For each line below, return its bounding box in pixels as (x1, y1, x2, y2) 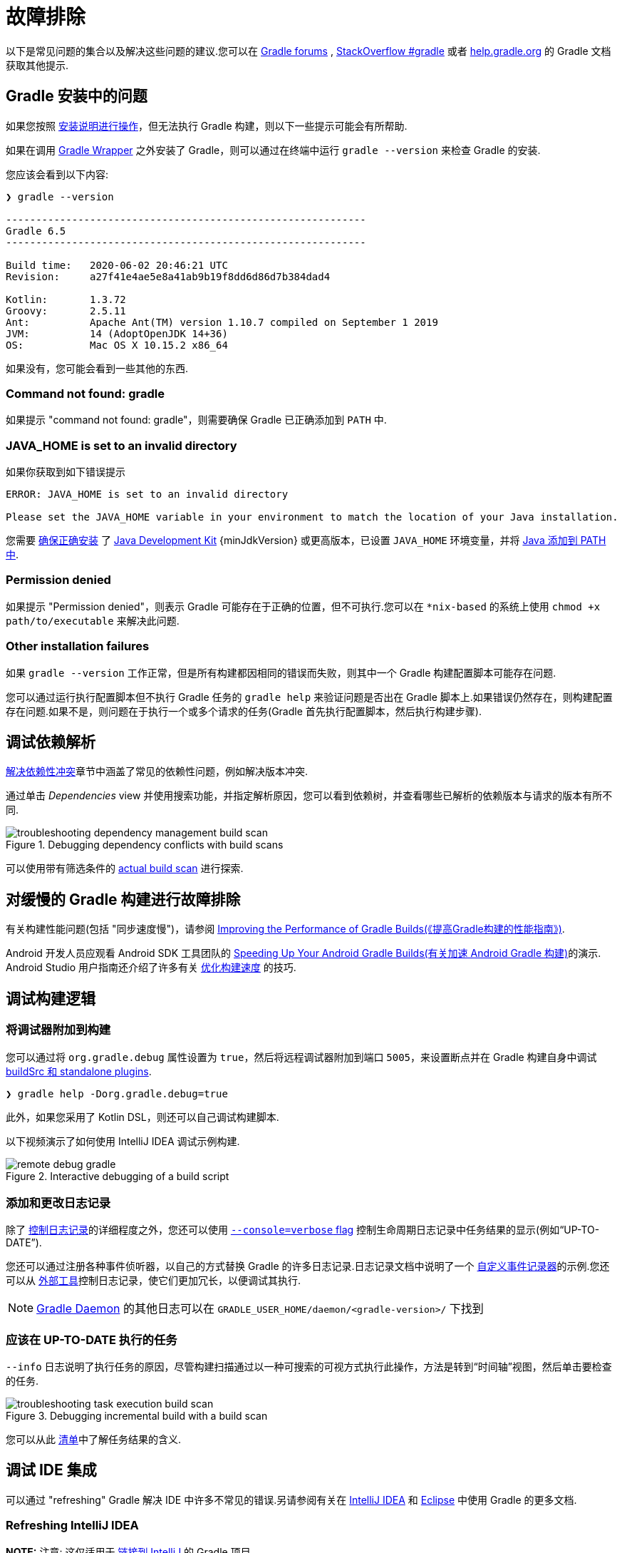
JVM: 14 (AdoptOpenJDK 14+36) (6, 327, 228, 339)
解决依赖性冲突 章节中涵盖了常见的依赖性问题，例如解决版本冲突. (6, 765, 309, 778)
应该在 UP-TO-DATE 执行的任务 (6, 1332, 177, 1347)
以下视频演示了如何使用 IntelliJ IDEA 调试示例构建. (6, 1134, 240, 1147)
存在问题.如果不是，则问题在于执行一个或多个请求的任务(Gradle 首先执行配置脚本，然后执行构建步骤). (6, 704, 482, 717)
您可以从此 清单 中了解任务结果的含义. (6, 1433, 181, 1445)
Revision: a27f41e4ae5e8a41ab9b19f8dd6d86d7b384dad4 (6, 270, 331, 282)
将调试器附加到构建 (6, 1022, 111, 1037)
